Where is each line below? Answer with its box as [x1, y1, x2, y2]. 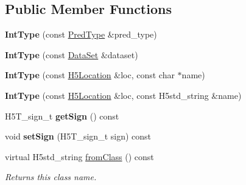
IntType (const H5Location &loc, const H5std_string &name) [5, 89, 242, 101]
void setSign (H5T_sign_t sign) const [5, 130, 152, 143]
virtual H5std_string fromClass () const [5, 150, 154, 163]
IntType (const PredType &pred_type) [5, 28, 157, 41]
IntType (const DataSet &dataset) [5, 48, 138, 61]
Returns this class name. [5, 170, 97, 183]
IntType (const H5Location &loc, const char [5, 69, 175, 81]
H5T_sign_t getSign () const [5, 109, 119, 122]
